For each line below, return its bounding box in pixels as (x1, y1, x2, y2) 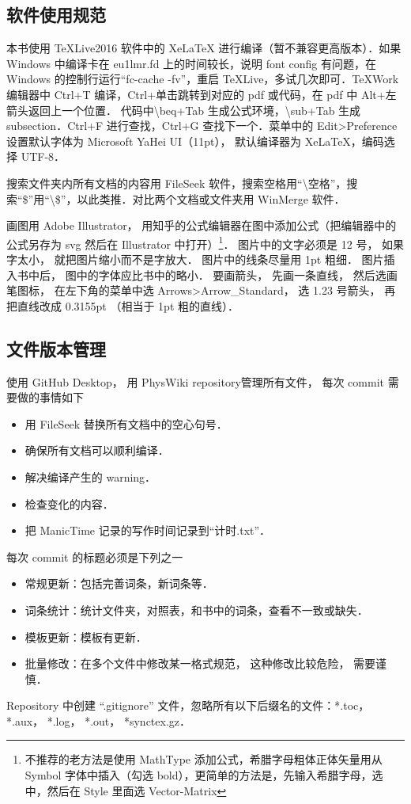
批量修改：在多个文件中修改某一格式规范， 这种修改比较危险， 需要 (25, 655, 376, 672)
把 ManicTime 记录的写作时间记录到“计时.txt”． (25, 522, 271, 539)
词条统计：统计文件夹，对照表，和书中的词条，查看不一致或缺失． (25, 601, 368, 618)
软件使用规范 (6, 2, 106, 27)
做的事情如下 (17, 389, 84, 406)
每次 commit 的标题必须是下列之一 (6, 548, 183, 565)
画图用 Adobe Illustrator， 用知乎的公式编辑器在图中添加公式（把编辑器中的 (6, 217, 397, 234)
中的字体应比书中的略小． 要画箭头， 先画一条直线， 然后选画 (76, 266, 398, 283)
